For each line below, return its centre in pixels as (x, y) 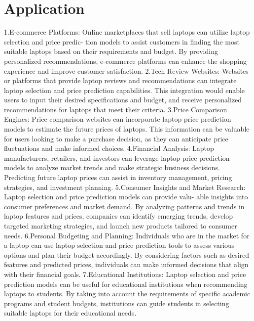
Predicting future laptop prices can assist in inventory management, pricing (118, 177)
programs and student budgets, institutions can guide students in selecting (117, 303)
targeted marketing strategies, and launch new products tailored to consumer (121, 226)
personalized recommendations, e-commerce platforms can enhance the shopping (125, 61)
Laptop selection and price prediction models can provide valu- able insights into (126, 197)
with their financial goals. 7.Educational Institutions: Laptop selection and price (125, 274)
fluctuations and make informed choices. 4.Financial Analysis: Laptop (109, 148)
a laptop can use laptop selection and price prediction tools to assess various (119, 245)
